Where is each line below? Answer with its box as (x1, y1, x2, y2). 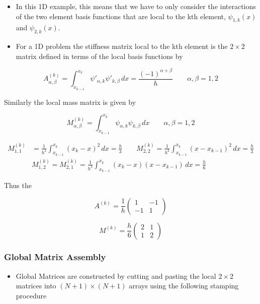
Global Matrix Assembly (4, 251, 106, 263)
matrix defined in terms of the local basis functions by (16, 50, 183, 61)
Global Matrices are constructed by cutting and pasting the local (16, 270, 216, 281)
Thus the (4, 179, 32, 190)
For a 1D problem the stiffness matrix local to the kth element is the (16, 41, 228, 51)
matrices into (16, 280, 56, 291)
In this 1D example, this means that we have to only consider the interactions (16, 1, 256, 11)
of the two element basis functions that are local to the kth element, (16, 11, 226, 21)
